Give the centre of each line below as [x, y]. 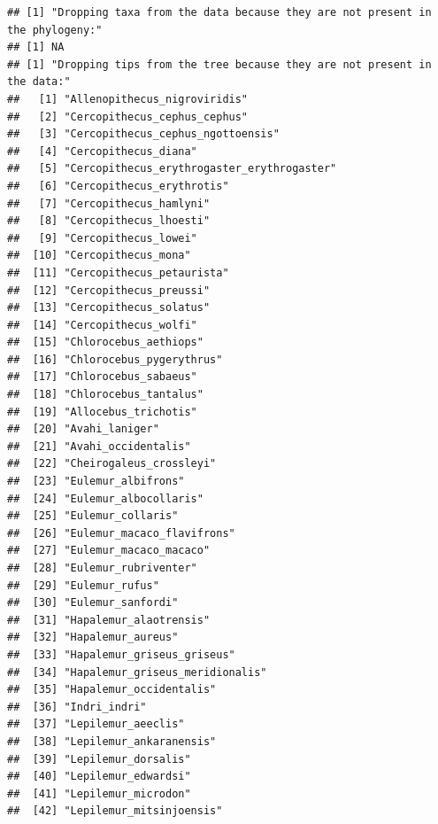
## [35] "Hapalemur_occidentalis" [112, 690]
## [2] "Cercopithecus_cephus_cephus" [128, 117]
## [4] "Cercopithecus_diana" [102, 151]
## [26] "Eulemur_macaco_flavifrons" [121, 533]
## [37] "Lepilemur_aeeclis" [96, 724]
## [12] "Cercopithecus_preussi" [109, 290]
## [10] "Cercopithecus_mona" [99, 256]
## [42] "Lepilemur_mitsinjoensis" [115, 811]
